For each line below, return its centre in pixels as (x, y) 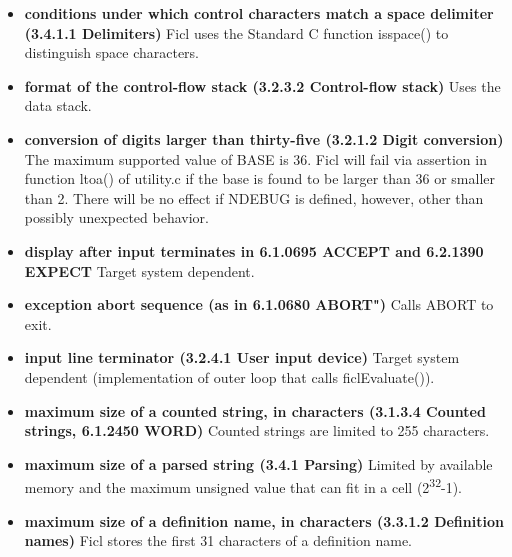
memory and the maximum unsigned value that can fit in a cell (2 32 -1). (243, 485)
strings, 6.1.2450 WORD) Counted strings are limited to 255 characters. (257, 430)
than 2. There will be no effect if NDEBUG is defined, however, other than (254, 197)
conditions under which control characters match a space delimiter (259, 13)
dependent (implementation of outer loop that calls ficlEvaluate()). (229, 376)
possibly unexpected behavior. (116, 217)
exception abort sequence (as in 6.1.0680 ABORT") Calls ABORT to (259, 304)
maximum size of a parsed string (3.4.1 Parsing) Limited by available (258, 463)
